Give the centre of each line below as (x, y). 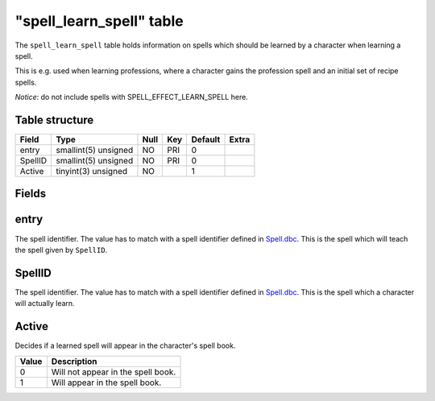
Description (74, 361)
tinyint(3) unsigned (92, 172)
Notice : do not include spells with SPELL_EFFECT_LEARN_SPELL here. (132, 97)
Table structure (54, 120)
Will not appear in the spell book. (114, 372)
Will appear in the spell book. (106, 382)
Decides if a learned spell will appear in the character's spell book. (125, 345)
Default (206, 139)
